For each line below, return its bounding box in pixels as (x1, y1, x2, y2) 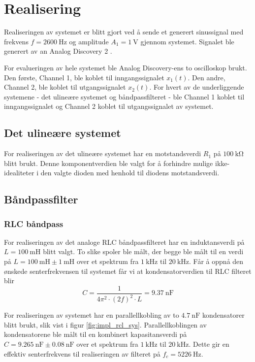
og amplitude (69, 36, 109, 46)
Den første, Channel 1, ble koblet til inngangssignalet (4, 72, 164, 82)
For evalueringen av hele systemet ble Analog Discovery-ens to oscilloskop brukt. (4, 62, 247, 72)
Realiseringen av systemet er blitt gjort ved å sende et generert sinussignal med (4, 27, 244, 37)
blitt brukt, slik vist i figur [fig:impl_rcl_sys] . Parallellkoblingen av (4, 319, 207, 329)
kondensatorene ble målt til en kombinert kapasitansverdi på (4, 329, 187, 339)
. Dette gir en (189, 339, 229, 349)
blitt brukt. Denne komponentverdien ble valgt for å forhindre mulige (4, 158, 213, 168)
